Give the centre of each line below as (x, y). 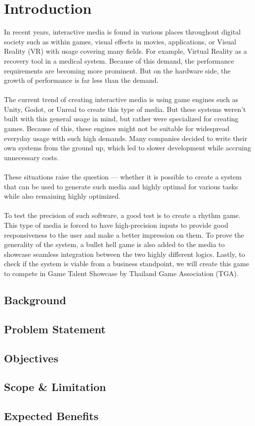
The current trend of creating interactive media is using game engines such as (121, 99)
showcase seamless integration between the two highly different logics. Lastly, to (125, 254)
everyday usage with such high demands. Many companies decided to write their (126, 138)
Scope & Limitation (55, 387)
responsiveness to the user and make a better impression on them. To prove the (124, 234)
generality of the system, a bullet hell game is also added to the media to (114, 244)
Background (35, 300)
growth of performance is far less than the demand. (81, 80)
